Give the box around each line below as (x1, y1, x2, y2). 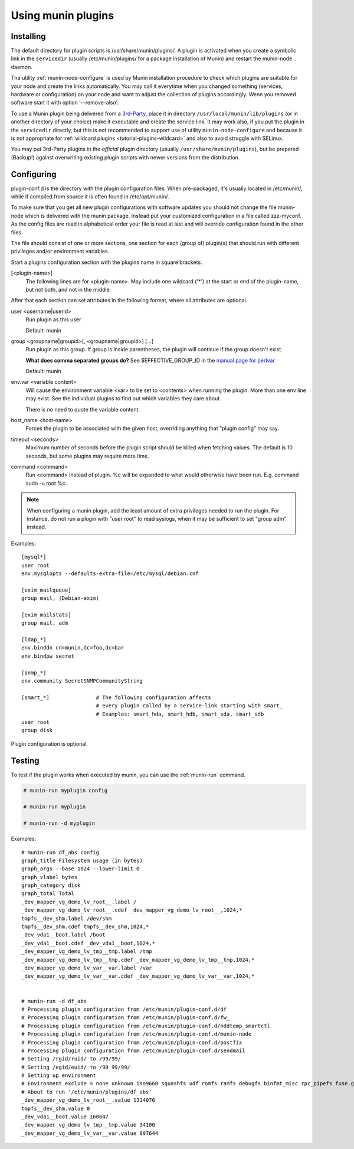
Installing (11, 31, 47, 41)
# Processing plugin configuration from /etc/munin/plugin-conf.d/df (21, 1006, 227, 1013)
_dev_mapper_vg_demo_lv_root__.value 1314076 (21, 1097, 156, 1104)
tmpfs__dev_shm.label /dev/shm (21, 915, 112, 922)
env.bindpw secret (21, 652, 75, 660)
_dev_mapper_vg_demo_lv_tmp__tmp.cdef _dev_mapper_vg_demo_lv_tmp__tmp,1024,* (21, 957, 255, 963)
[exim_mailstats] (21, 611, 71, 618)
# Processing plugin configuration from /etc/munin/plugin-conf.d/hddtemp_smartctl (21, 1022, 271, 1029)
